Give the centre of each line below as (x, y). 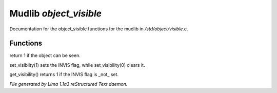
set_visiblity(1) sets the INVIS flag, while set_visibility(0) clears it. (77, 65)
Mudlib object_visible (56, 13)
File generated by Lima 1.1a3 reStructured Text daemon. (68, 84)
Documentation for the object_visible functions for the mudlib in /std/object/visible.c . (99, 29)
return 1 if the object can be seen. (45, 55)
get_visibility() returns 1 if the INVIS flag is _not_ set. (64, 75)
